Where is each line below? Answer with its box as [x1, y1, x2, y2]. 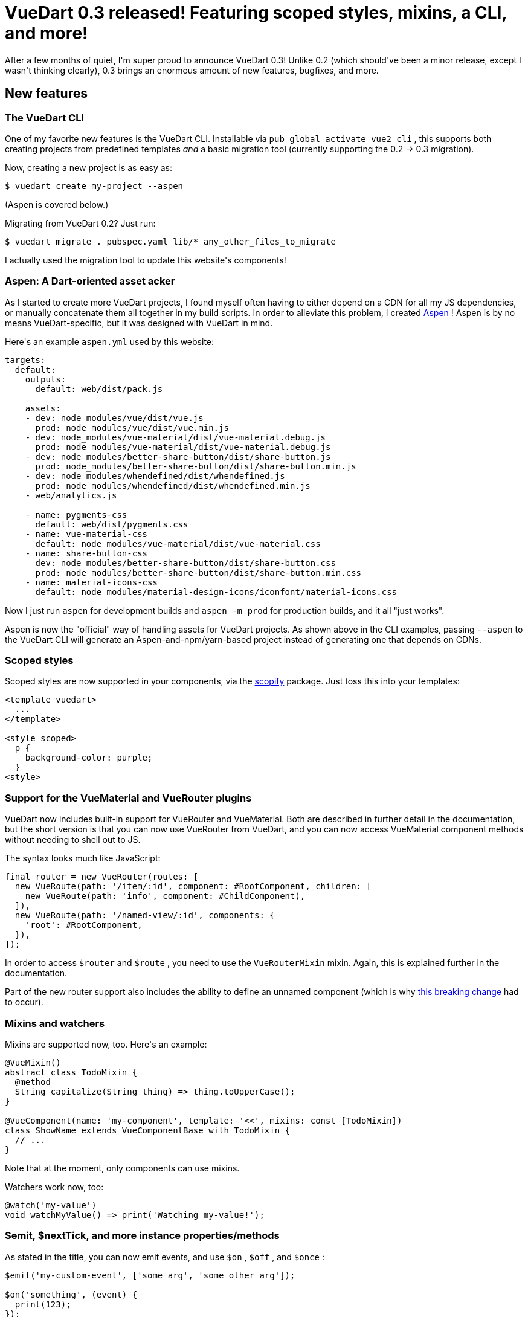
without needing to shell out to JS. [5, 834, 141, 845]
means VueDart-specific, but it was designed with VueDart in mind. [5, 317, 273, 328]
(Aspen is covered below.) [5, 199, 109, 210]
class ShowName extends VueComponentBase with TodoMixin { [5, 1125, 291, 1135]
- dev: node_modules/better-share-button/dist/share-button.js [25, 451, 331, 462]
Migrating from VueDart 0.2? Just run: [5, 217, 156, 228]
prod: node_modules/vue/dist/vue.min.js [35, 422, 229, 433]
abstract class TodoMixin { [5, 1067, 138, 1077]
